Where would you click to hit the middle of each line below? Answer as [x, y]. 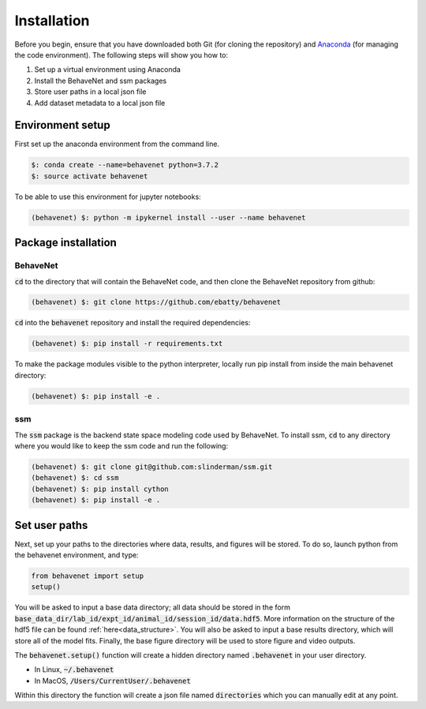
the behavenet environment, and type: [77, 555]
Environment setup [62, 125]
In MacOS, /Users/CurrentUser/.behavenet [112, 681]
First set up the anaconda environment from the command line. [117, 144]
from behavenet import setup [88, 576]
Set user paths [51, 525]
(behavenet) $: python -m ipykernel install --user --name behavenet [168, 218]
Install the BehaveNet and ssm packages [101, 81]
